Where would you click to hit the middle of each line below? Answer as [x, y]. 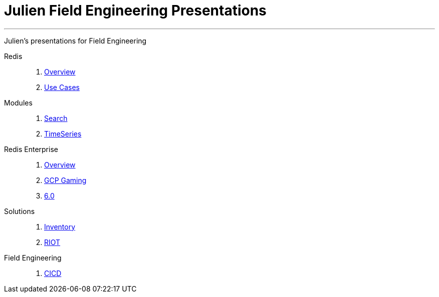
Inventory [60, 226]
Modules [18, 102]
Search [56, 118]
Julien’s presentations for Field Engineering [75, 40]
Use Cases [62, 87]
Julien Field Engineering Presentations [135, 10]
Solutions [20, 211]
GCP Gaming [65, 180]
